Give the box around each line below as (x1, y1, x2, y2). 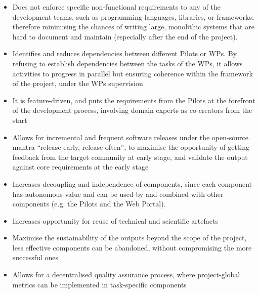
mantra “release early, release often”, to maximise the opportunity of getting (12, 142, 250, 152)
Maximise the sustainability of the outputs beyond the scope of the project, (12, 232, 247, 243)
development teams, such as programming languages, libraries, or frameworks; (12, 11, 254, 22)
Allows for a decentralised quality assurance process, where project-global (12, 269, 240, 280)
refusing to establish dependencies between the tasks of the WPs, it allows (12, 58, 243, 68)
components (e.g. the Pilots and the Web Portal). (12, 198, 166, 209)
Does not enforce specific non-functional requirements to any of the (12, 2, 221, 12)
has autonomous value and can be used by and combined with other (12, 188, 224, 199)
